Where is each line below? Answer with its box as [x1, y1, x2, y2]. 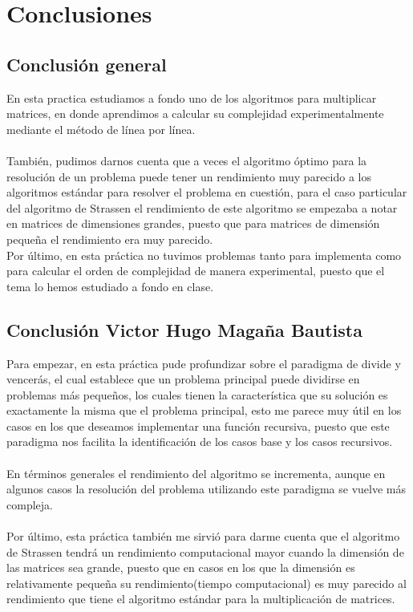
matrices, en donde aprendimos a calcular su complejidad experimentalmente [6, 105, 384, 122]
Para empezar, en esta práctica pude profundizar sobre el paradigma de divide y [6, 355, 401, 371]
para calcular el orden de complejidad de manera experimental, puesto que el [6, 262, 385, 279]
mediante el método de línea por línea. [6, 120, 196, 137]
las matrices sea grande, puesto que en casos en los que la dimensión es [6, 559, 355, 576]
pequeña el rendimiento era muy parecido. [6, 230, 213, 247]
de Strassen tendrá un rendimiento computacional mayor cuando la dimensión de [6, 543, 404, 560]
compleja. [6, 496, 53, 513]
